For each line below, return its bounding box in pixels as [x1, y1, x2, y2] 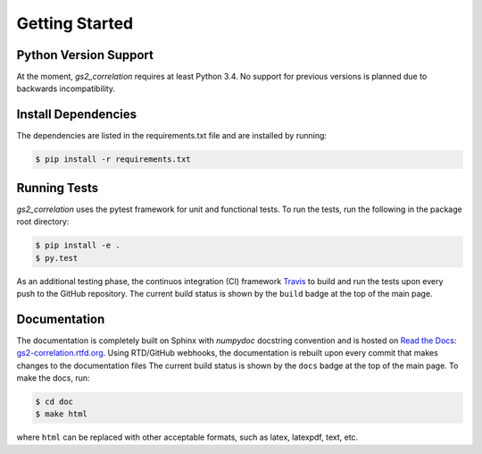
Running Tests [16, 180, 98, 196]
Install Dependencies [16, 107, 137, 122]
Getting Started [16, 13, 134, 33]
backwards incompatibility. [16, 83, 116, 94]
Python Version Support [16, 47, 154, 63]
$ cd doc [35, 397, 74, 407]
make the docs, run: [16, 373, 90, 383]
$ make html [35, 409, 88, 419]
